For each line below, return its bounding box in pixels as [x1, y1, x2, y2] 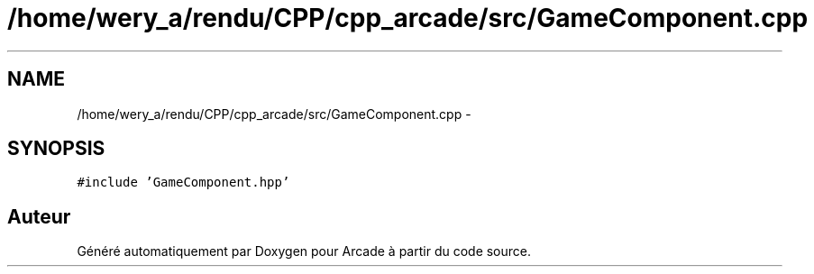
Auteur [7, 205, 71, 228]
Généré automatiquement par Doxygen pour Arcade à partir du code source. [77, 243, 532, 260]
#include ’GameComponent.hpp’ [77, 175, 290, 190]
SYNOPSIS [7, 137, 105, 160]
